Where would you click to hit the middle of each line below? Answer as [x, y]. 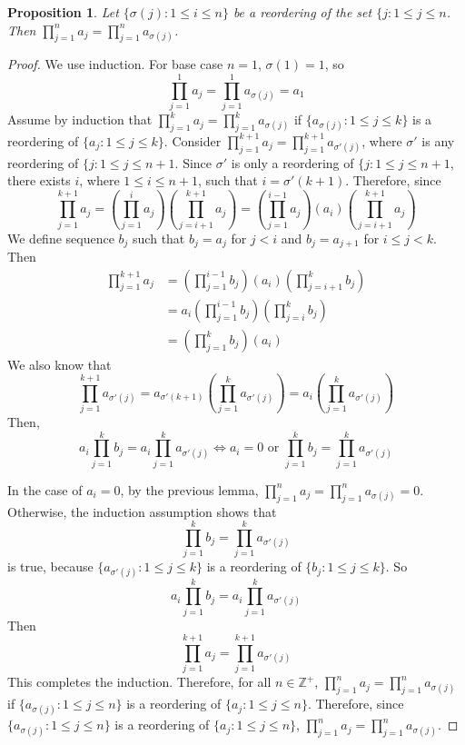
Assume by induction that [80, 119]
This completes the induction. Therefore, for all [139, 682]
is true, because [50, 566]
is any [438, 140]
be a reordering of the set [302, 12]
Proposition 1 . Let [63, 12]
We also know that [59, 364]
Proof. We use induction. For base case [115, 64]
